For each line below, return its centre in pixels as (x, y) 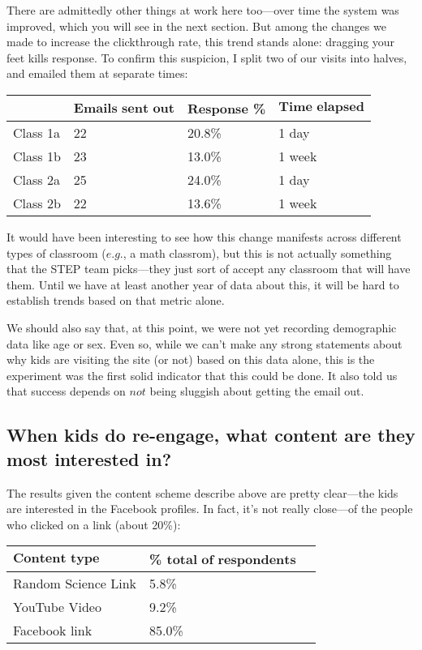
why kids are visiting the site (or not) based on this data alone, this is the (191, 359)
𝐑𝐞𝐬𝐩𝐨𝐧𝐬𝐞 (217, 109)
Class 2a (37, 179)
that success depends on (66, 391)
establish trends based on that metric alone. (116, 300)
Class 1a (37, 132)
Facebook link (53, 631)
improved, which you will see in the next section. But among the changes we (196, 26)
